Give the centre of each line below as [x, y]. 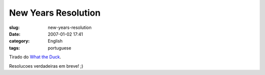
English [55, 41]
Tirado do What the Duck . [35, 57]
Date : [15, 34]
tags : [14, 48]
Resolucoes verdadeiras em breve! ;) [46, 66]
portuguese [59, 48]
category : [19, 41]
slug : [14, 27]
